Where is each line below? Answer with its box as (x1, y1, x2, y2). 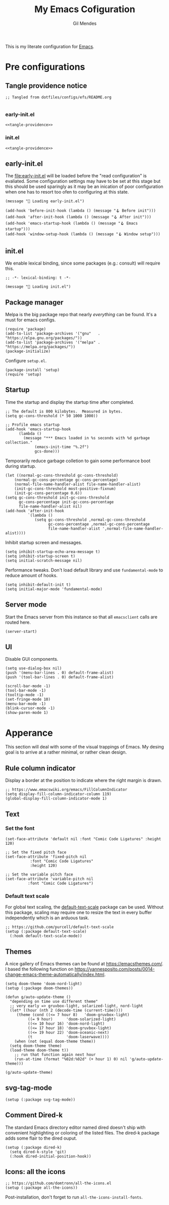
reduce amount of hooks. (5, 572, 58, 578)
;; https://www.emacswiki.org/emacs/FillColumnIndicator (5, 787, 128, 793)
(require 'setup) (5, 371, 42, 377)
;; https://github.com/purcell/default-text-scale (5, 925, 114, 930)
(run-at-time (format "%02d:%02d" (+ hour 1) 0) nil (14, 1057, 128, 1062)
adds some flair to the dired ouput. (5, 1135, 77, 1141)
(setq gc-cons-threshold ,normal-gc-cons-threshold (34, 517, 145, 522)
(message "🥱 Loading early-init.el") (5, 199, 85, 204)
